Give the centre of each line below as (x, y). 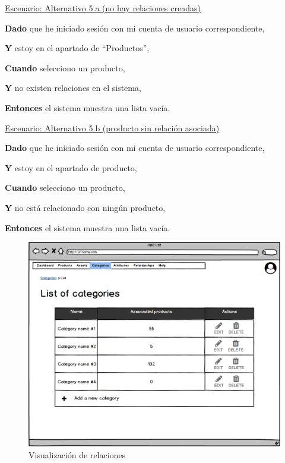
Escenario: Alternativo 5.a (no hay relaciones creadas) (103, 8)
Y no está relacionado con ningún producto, (85, 207)
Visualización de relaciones (77, 454)
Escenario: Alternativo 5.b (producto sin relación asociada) (112, 127)
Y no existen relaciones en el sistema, (73, 88)
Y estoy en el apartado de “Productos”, (77, 48)
